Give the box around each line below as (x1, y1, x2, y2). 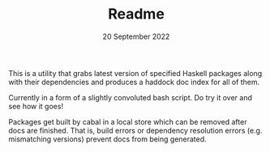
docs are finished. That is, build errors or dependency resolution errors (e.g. (8, 125, 263, 135)
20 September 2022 (102, 32, 170, 41)
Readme (108, 5, 165, 23)
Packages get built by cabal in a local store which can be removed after (8, 116, 247, 126)
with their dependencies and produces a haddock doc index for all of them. (8, 77, 260, 87)
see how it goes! (8, 101, 63, 111)
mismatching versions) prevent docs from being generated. (8, 134, 207, 144)
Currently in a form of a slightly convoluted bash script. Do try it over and (8, 92, 253, 102)
